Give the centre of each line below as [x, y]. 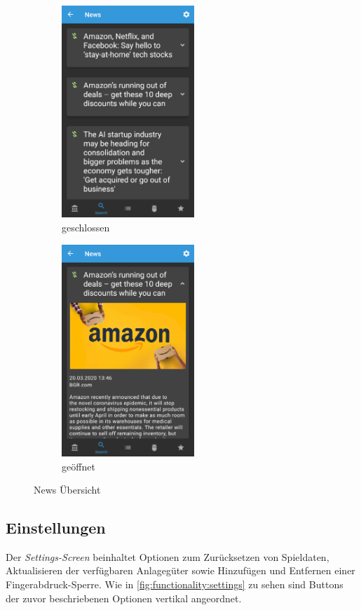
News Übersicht [67, 490]
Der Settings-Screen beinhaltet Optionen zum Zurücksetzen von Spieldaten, [168, 556]
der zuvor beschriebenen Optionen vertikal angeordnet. [124, 598]
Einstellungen [56, 528]
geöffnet [79, 466]
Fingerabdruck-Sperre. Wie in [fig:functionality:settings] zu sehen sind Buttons [175, 584]
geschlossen [86, 227]
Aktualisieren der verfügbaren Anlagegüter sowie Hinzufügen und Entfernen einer [180, 570]
